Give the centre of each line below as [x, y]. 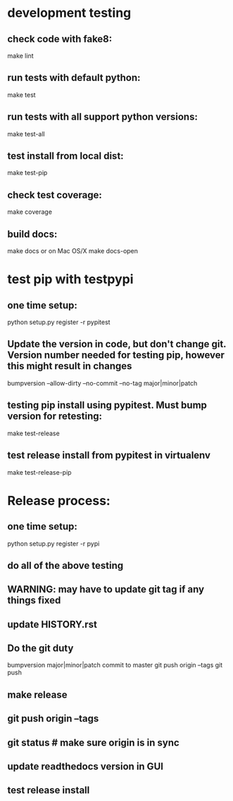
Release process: [59, 500]
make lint [20, 56]
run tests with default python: [74, 78]
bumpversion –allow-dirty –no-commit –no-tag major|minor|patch [102, 383]
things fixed [34, 600]
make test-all [26, 134]
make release [37, 694]
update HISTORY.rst [52, 624]
